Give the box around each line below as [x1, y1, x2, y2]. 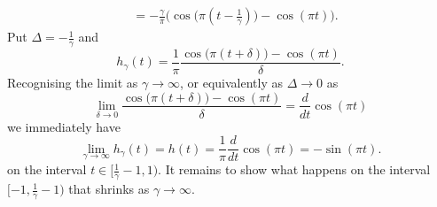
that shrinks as [68, 180, 150, 198]
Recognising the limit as [7, 73, 138, 91]
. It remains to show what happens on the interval [158, 160, 431, 179]
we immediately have [7, 117, 121, 135]
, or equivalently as [180, 73, 284, 91]
